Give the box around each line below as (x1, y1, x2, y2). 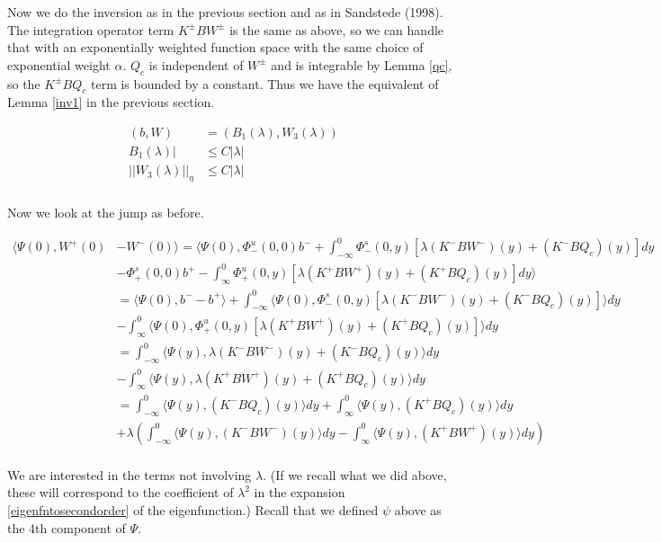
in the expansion (254, 483, 345, 502)
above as (394, 501, 442, 520)
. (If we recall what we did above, (263, 465, 447, 484)
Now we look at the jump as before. (7, 202, 204, 221)
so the (7, 74, 40, 93)
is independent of (148, 55, 244, 74)
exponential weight (7, 55, 111, 74)
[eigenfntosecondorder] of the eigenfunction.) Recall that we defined (7, 501, 379, 520)
